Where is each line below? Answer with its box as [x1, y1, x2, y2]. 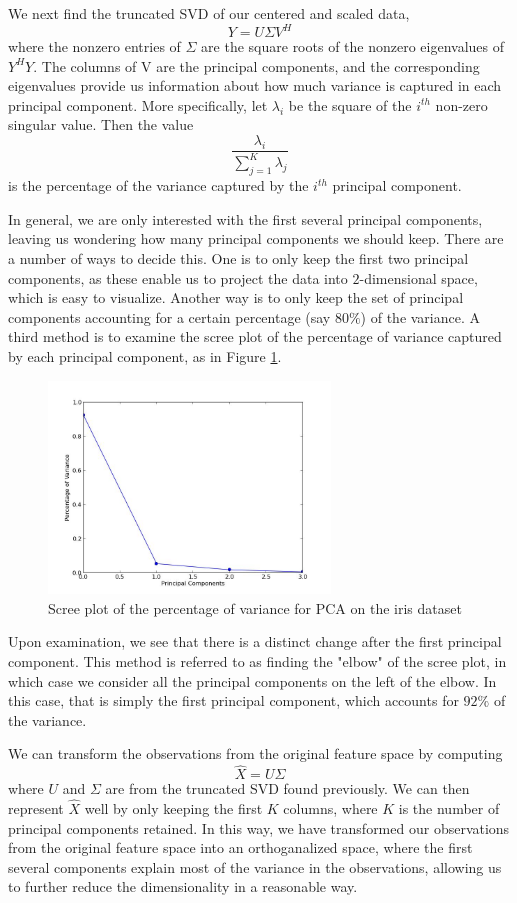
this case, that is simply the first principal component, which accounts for [8, 690, 459, 711]
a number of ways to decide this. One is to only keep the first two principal [8, 248, 469, 269]
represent [8, 798, 64, 819]
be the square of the [288, 94, 412, 115]
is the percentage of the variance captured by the [8, 175, 309, 196]
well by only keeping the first [84, 798, 263, 819]
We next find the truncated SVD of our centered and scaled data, [8, 3, 410, 23]
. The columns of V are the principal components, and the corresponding [33, 55, 480, 76]
